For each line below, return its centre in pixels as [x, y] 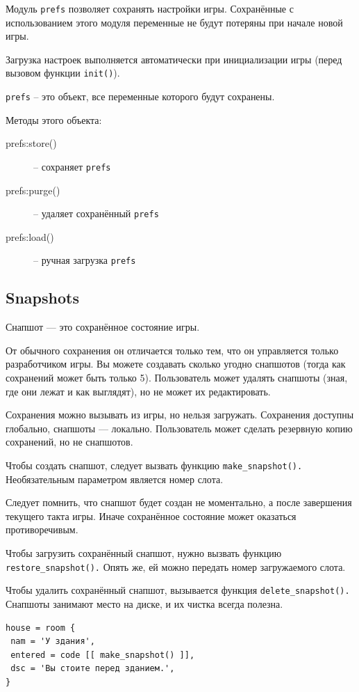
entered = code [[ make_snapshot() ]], [103, 655]
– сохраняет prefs [72, 166]
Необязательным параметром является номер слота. [115, 479]
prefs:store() [31, 143]
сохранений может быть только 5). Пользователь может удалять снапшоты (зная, [177, 378]
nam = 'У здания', [53, 642]
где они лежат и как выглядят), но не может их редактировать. [138, 391]
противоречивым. [42, 529]
